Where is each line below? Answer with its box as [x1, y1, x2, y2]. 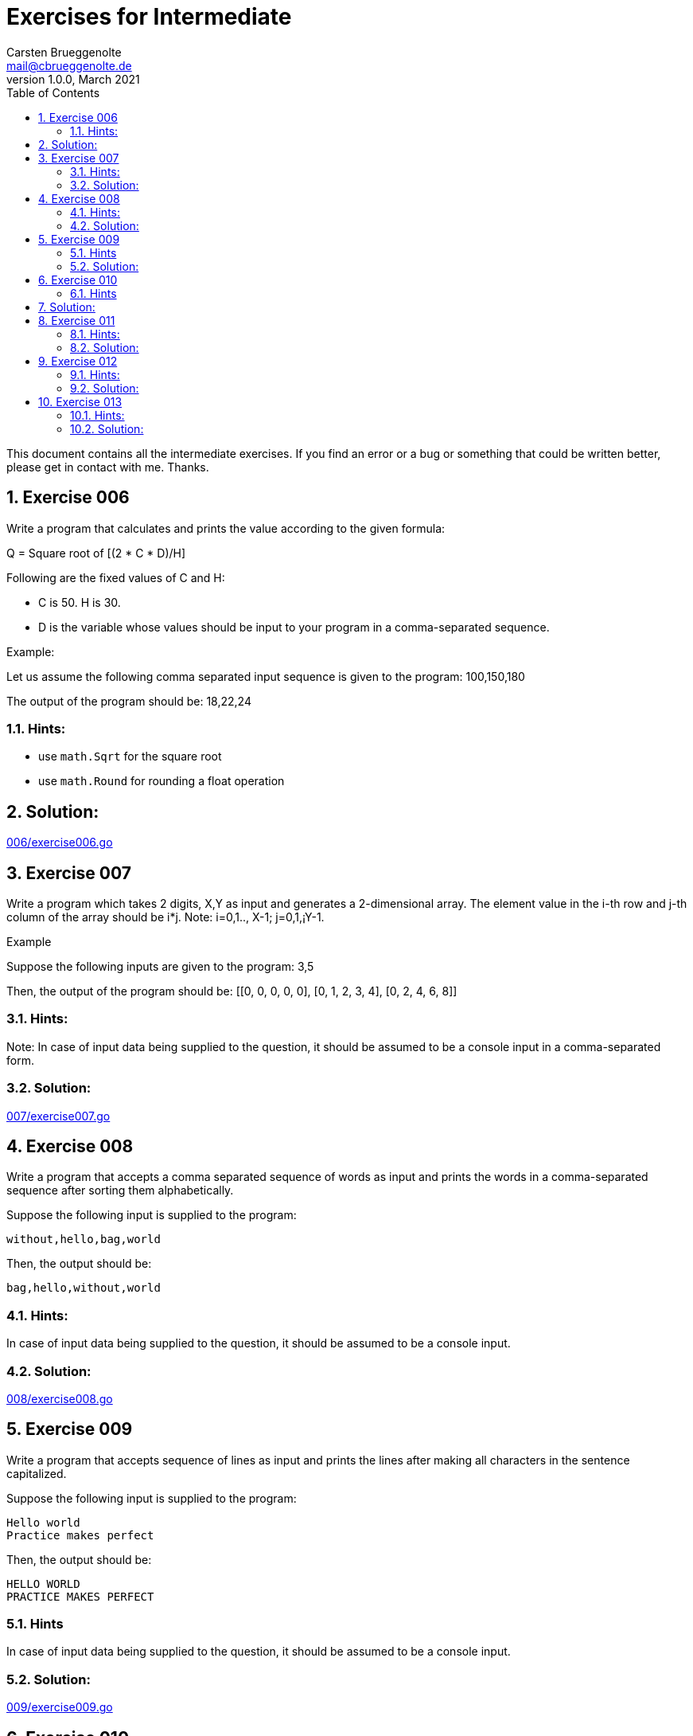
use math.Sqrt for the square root [38, 749, 222, 764]
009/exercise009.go [6, 1700, 113, 1714]
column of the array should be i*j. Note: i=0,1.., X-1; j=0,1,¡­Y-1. [6, 910, 325, 925]
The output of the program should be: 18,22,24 [6, 694, 251, 708]
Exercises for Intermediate [6, 3, 292, 30]
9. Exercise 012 [38, 354, 118, 368]
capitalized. [6, 1466, 67, 1480]
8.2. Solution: [70, 340, 139, 354]
